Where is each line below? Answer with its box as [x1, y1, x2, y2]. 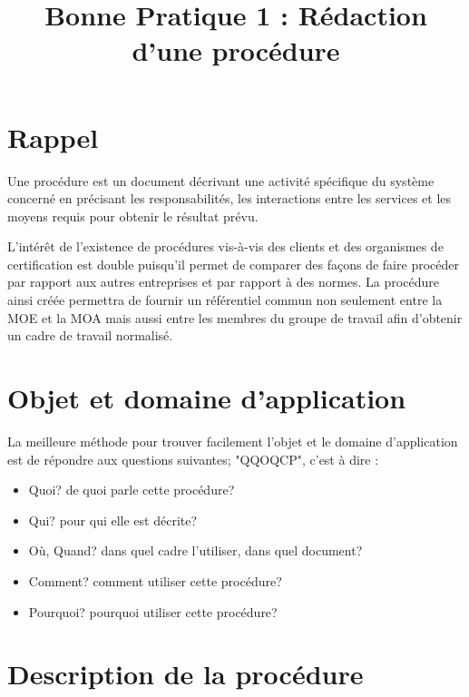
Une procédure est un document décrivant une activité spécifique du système [7, 171, 435, 190]
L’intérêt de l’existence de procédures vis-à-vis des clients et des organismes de [7, 237, 444, 256]
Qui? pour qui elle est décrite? [28, 510, 198, 529]
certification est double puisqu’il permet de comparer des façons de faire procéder [7, 254, 459, 273]
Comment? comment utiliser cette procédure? [28, 571, 282, 590]
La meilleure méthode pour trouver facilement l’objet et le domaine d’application [7, 431, 458, 450]
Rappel [7, 118, 99, 155]
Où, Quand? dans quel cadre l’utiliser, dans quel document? [28, 541, 363, 560]
